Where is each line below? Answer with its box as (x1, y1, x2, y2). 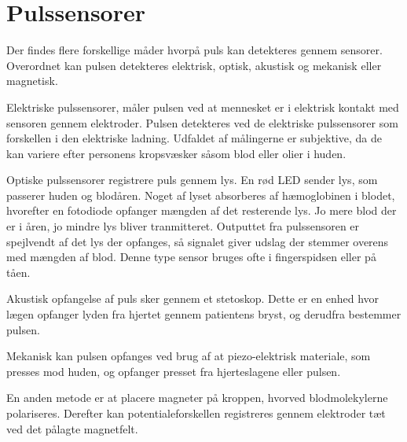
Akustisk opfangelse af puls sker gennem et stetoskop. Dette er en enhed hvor (6, 290, 379, 307)
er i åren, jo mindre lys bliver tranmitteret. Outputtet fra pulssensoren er (6, 218, 360, 234)
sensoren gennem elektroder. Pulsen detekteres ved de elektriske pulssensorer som (6, 114, 398, 131)
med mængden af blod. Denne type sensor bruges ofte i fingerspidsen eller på (6, 249, 376, 265)
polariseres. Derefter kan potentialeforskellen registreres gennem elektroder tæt (6, 405, 386, 421)
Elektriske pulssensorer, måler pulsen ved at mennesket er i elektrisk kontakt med (6, 98, 399, 115)
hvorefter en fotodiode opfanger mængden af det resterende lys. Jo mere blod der (6, 202, 397, 219)
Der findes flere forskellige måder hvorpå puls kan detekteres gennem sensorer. (6, 42, 383, 58)
